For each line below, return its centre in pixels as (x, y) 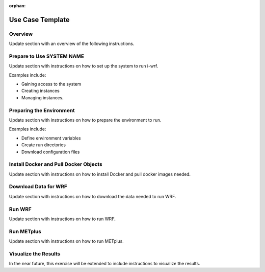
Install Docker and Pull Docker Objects (56, 164)
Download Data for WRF (38, 187)
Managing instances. (42, 97)
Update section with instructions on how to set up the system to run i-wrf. (84, 66)
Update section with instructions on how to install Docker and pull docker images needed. (100, 174)
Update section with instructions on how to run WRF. (62, 219)
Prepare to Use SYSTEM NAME (47, 56)
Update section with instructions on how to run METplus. (66, 241)
